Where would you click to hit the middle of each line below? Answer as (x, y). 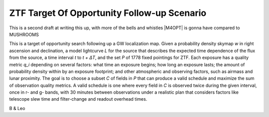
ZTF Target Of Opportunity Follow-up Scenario (108, 13)
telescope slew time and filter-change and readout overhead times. (78, 99)
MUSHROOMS (24, 34)
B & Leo (17, 108)
